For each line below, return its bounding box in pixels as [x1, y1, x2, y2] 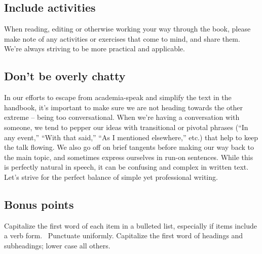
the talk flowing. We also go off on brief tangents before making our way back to [4, 142, 254, 152]
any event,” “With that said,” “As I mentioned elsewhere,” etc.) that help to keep [4, 132, 258, 142]
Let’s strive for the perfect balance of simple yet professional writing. [4, 171, 218, 182]
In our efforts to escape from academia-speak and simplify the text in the [4, 92, 232, 103]
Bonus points [4, 196, 74, 212]
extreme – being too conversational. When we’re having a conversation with [4, 112, 240, 122]
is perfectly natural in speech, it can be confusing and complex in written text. [4, 162, 249, 172]
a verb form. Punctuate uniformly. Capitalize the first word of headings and [4, 230, 243, 241]
